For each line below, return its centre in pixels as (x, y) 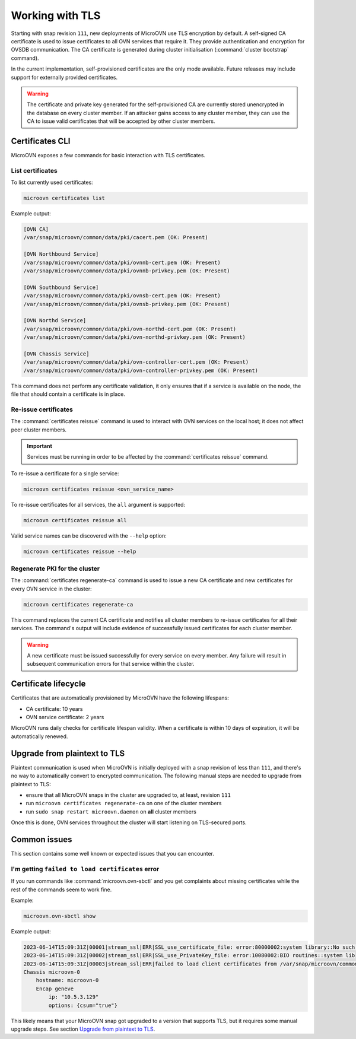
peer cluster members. (39, 430)
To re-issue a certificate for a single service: (65, 473)
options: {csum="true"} (83, 1005)
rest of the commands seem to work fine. (61, 889)
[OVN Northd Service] (55, 321)
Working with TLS (56, 15)
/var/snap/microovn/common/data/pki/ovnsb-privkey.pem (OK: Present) (127, 304)
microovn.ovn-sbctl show (60, 916)
